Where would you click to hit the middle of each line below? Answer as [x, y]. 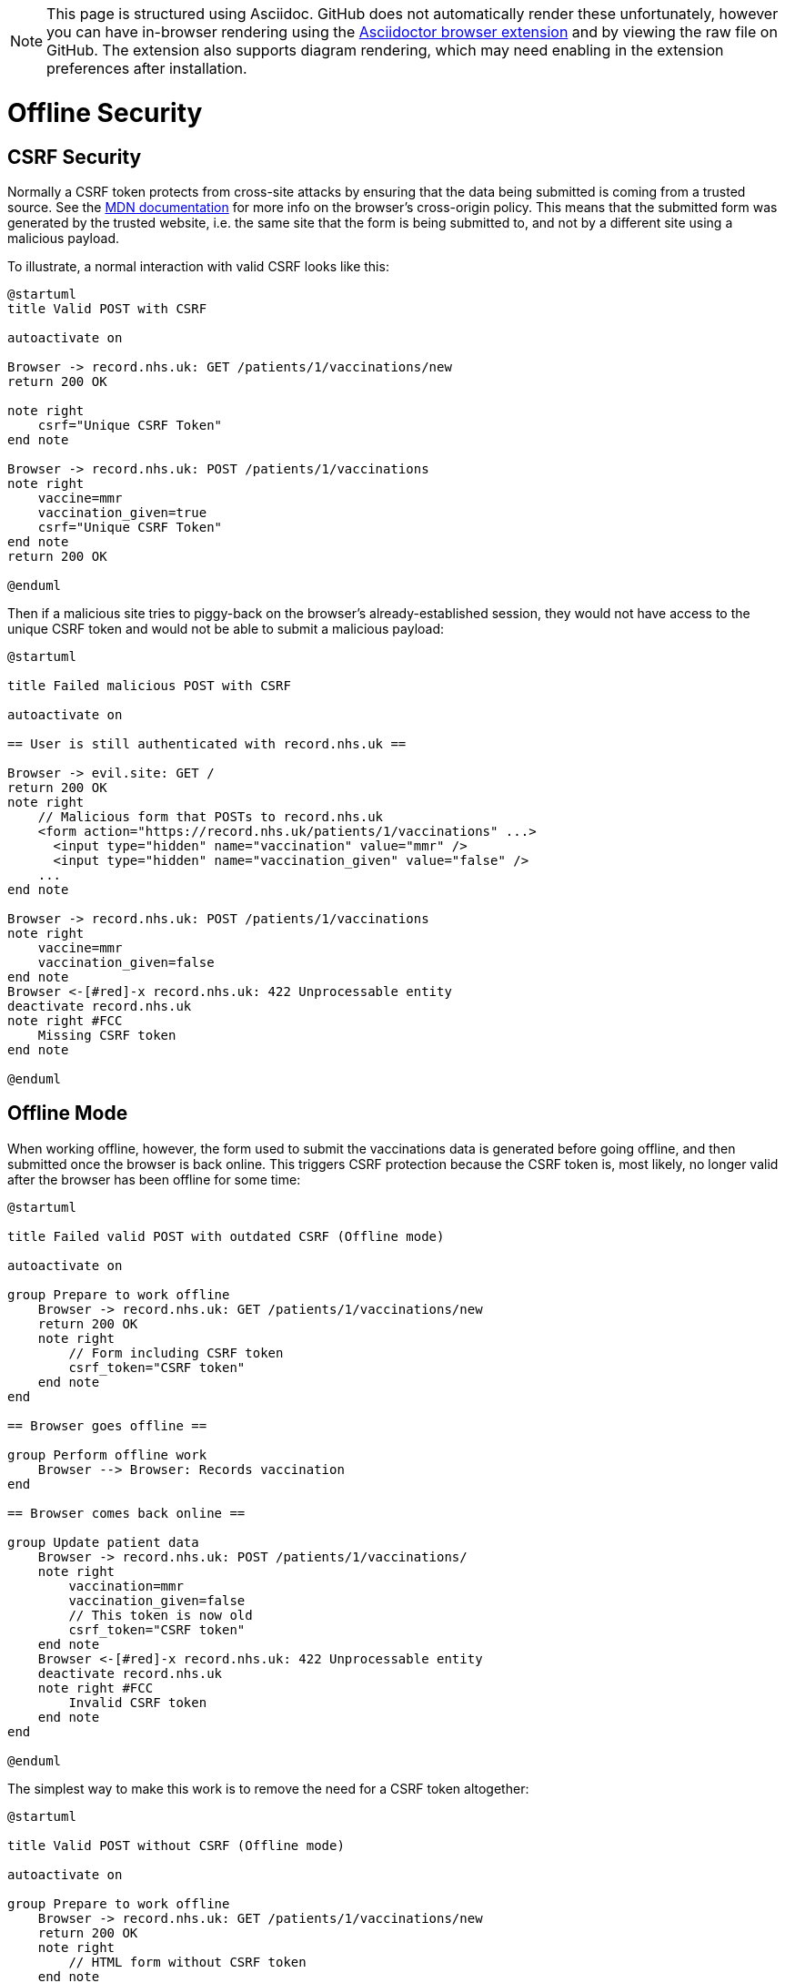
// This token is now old [161, 1615]
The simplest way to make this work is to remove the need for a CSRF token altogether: [268, 1788]
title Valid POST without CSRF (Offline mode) [176, 1845]
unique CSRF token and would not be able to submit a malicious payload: [226, 628]
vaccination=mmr [126, 1586]
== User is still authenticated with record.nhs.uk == [207, 743]
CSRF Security [75, 157]
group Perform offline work [107, 1454]
